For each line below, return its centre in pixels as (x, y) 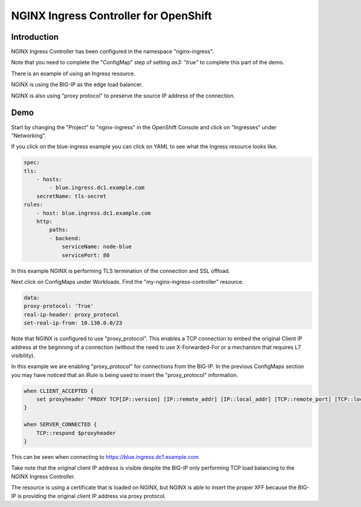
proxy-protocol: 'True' (59, 306)
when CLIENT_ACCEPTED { (59, 391)
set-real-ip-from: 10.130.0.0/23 (73, 323)
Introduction (35, 37)
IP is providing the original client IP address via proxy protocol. (88, 496)
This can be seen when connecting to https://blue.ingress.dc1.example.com (105, 456)
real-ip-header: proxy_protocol (72, 315)
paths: (59, 230)
